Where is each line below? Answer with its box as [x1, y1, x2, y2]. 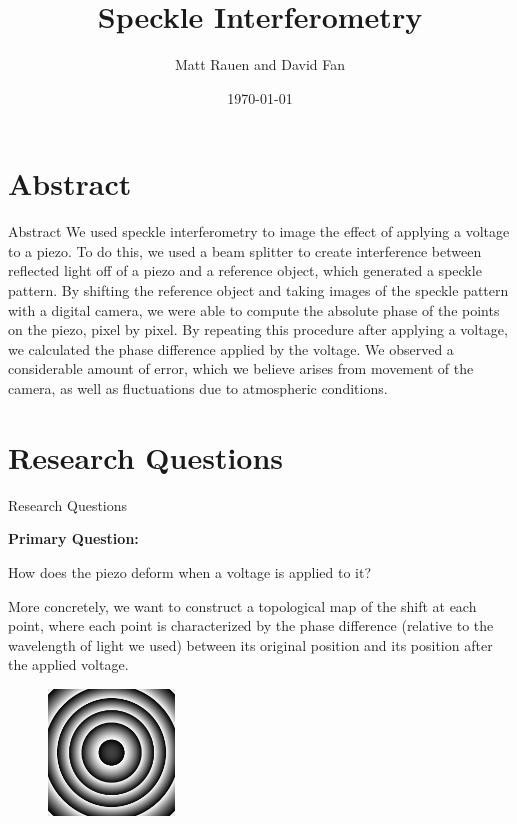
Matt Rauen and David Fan [174, 54, 346, 75]
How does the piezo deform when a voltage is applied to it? [8, 561, 371, 582]
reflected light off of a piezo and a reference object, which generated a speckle [8, 260, 482, 281]
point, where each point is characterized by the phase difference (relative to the [8, 615, 494, 636]
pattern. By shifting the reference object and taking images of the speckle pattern [8, 280, 509, 301]
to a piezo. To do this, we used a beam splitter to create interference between [8, 240, 482, 261]
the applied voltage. [8, 654, 129, 675]
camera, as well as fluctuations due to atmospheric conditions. [8, 378, 388, 398]
